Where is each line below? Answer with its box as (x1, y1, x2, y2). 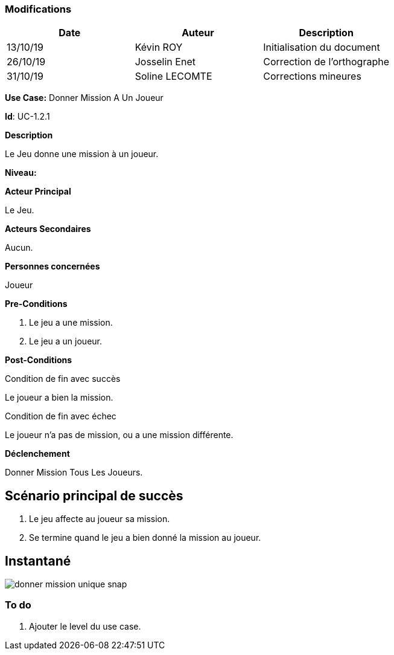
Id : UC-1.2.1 (5, 111, 50, 122)
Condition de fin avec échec (5, 411, 116, 422)
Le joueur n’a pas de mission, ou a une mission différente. (5, 430, 234, 440)
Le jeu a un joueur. (29, 336, 103, 347)
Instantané (5, 553, 71, 569)
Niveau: (5, 167, 37, 178)
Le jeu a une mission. (29, 317, 113, 328)
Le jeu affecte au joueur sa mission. (29, 514, 170, 524)
